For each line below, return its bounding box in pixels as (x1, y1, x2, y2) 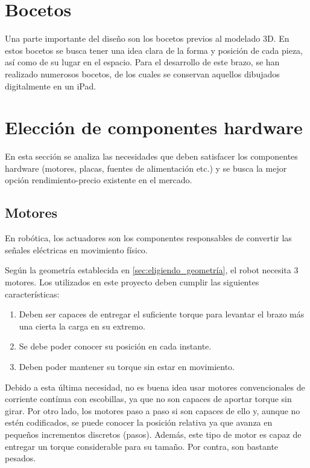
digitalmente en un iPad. (5, 79, 96, 92)
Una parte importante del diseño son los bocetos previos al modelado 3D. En (5, 32, 289, 45)
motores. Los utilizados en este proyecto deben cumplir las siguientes (5, 275, 259, 288)
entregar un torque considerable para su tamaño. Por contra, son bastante (5, 440, 279, 452)
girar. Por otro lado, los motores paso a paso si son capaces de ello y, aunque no (5, 404, 300, 417)
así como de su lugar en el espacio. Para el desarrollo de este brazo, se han (5, 56, 280, 68)
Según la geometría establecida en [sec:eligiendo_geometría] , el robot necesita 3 (5, 264, 299, 276)
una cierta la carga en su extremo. (19, 319, 145, 332)
